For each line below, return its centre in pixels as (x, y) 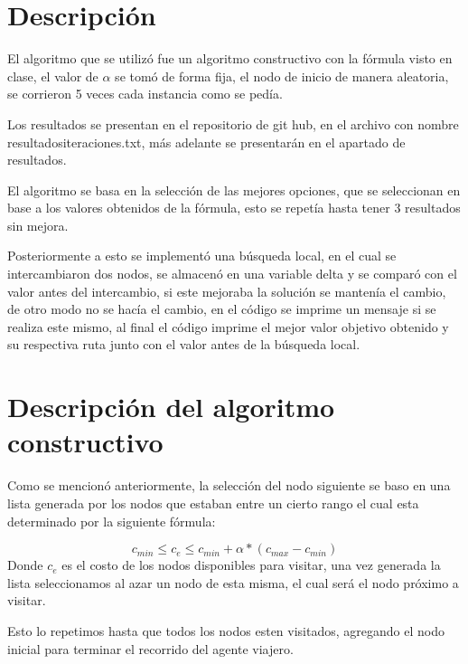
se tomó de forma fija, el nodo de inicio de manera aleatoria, (282, 76)
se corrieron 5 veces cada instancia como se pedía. (145, 94)
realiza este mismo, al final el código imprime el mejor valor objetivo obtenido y (228, 326)
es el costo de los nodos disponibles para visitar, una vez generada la (251, 565)
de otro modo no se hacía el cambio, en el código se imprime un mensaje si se (222, 309)
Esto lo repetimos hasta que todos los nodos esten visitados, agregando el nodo (226, 630)
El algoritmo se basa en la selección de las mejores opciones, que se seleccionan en (234, 190)
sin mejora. (38, 225)
